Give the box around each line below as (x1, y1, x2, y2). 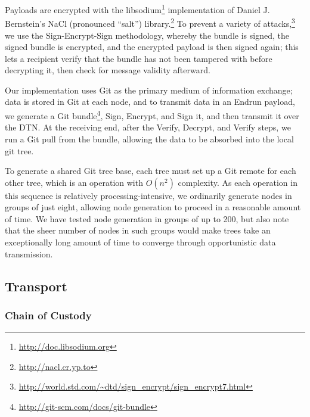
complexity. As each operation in (178, 176, 297, 188)
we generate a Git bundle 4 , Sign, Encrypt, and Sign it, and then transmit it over (5, 108, 299, 122)
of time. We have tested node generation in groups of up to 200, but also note (5, 212, 289, 225)
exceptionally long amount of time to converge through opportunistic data (5, 236, 276, 248)
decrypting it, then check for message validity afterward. (5, 64, 210, 76)
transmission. (5, 247, 53, 260)
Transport (5, 276, 67, 295)
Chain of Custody (5, 307, 92, 322)
